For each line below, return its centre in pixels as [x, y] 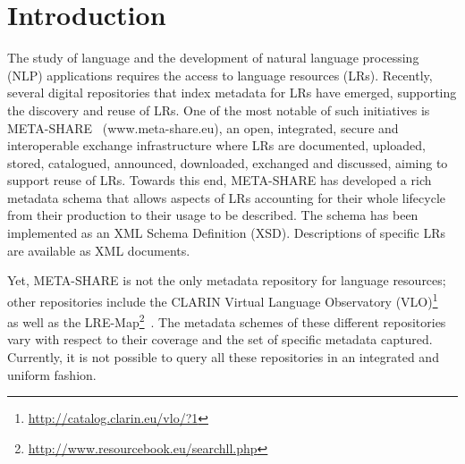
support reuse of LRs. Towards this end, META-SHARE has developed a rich [220, 180]
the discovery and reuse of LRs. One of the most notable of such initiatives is [219, 110]
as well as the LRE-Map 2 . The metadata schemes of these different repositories [227, 321]
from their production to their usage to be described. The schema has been [213, 215]
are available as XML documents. [99, 250]
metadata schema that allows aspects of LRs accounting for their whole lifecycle [227, 197]
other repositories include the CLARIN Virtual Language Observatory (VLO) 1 [223, 299]
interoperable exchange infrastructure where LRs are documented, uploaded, [216, 145]
